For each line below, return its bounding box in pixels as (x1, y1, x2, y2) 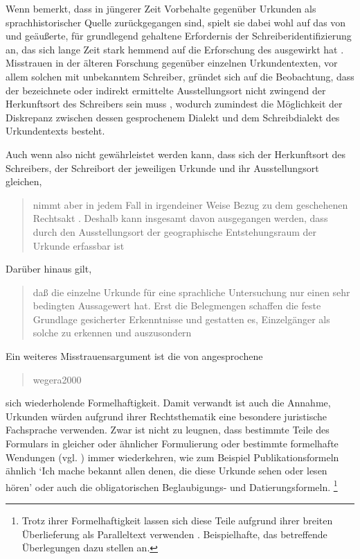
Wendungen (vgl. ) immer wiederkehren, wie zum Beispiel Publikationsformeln (6, 449, 339, 464)
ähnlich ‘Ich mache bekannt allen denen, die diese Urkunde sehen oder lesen (6, 463, 327, 478)
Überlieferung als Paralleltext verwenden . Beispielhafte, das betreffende (21, 526, 327, 541)
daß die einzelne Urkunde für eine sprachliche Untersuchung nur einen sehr (33, 284, 350, 299)
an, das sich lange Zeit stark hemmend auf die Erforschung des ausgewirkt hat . (6, 42, 344, 56)
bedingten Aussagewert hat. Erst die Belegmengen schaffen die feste (33, 298, 321, 313)
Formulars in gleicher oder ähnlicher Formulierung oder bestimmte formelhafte (6, 436, 339, 451)
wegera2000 (33, 372, 82, 386)
